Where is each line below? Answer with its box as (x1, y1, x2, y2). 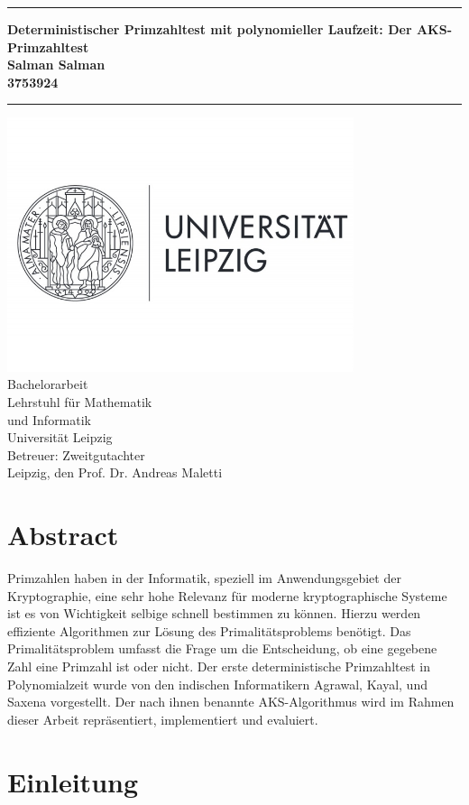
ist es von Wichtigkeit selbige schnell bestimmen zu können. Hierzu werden (7, 604, 421, 623)
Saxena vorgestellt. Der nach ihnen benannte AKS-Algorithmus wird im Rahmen (7, 692, 455, 711)
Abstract (7, 516, 119, 553)
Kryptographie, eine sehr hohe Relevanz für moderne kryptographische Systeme (7, 586, 447, 605)
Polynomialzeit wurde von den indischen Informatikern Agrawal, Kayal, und (7, 674, 428, 693)
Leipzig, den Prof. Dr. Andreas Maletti (7, 463, 223, 482)
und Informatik (7, 410, 92, 429)
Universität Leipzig (7, 428, 113, 447)
